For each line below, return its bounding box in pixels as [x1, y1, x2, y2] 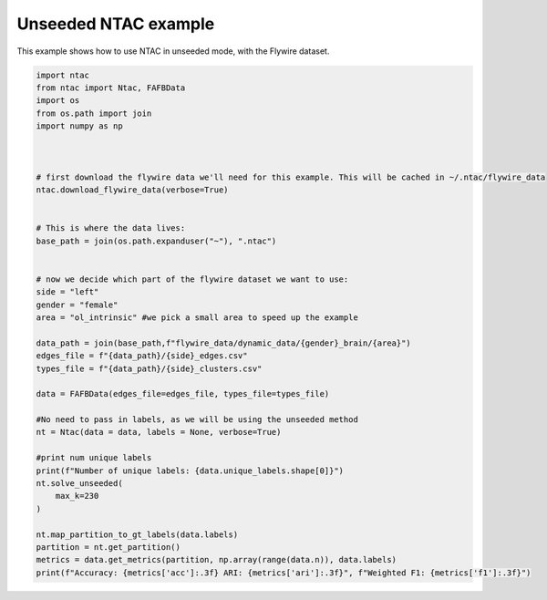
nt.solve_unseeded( [36, 479, 123, 489]
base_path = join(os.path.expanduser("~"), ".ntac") [36, 235, 277, 246]
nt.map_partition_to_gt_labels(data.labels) [36, 529, 239, 540]
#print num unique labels [36, 452, 152, 463]
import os [36, 96, 80, 106]
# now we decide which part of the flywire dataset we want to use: [36, 274, 349, 284]
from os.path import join [36, 108, 152, 119]
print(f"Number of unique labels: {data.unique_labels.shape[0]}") [36, 465, 345, 476]
